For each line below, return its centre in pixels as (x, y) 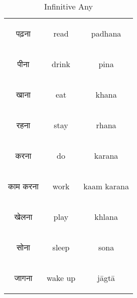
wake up (61, 278)
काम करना (23, 186)
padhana (106, 33)
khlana (106, 217)
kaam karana (106, 186)
